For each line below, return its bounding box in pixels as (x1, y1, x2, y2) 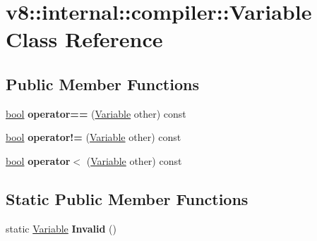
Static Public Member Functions (6, 187, 249, 209)
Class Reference (6, 25, 163, 54)
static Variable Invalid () (6, 221, 116, 235)
